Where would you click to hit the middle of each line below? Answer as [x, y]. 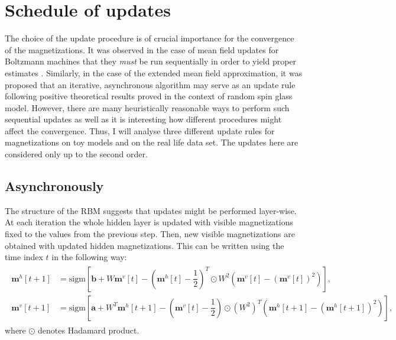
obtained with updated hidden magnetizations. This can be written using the [145, 245]
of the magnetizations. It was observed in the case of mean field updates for [142, 49]
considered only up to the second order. [76, 154]
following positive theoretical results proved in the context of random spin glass [149, 96]
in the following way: [89, 257]
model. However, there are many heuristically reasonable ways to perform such [147, 107]
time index [24, 257]
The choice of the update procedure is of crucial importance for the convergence [150, 38]
